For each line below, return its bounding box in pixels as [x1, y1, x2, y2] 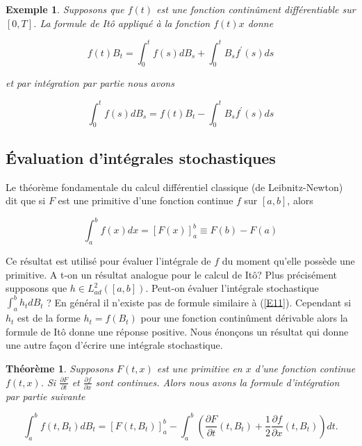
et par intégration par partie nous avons [6, 76, 174, 90]
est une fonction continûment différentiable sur [156, 2, 356, 16]
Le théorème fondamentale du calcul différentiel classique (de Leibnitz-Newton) [6, 179, 343, 194]
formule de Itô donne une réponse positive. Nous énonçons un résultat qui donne [6, 324, 349, 338]
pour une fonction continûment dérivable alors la [140, 311, 348, 325]
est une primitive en [156, 361, 242, 375]
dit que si [6, 193, 46, 208]
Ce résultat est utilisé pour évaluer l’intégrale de [6, 254, 211, 268]
